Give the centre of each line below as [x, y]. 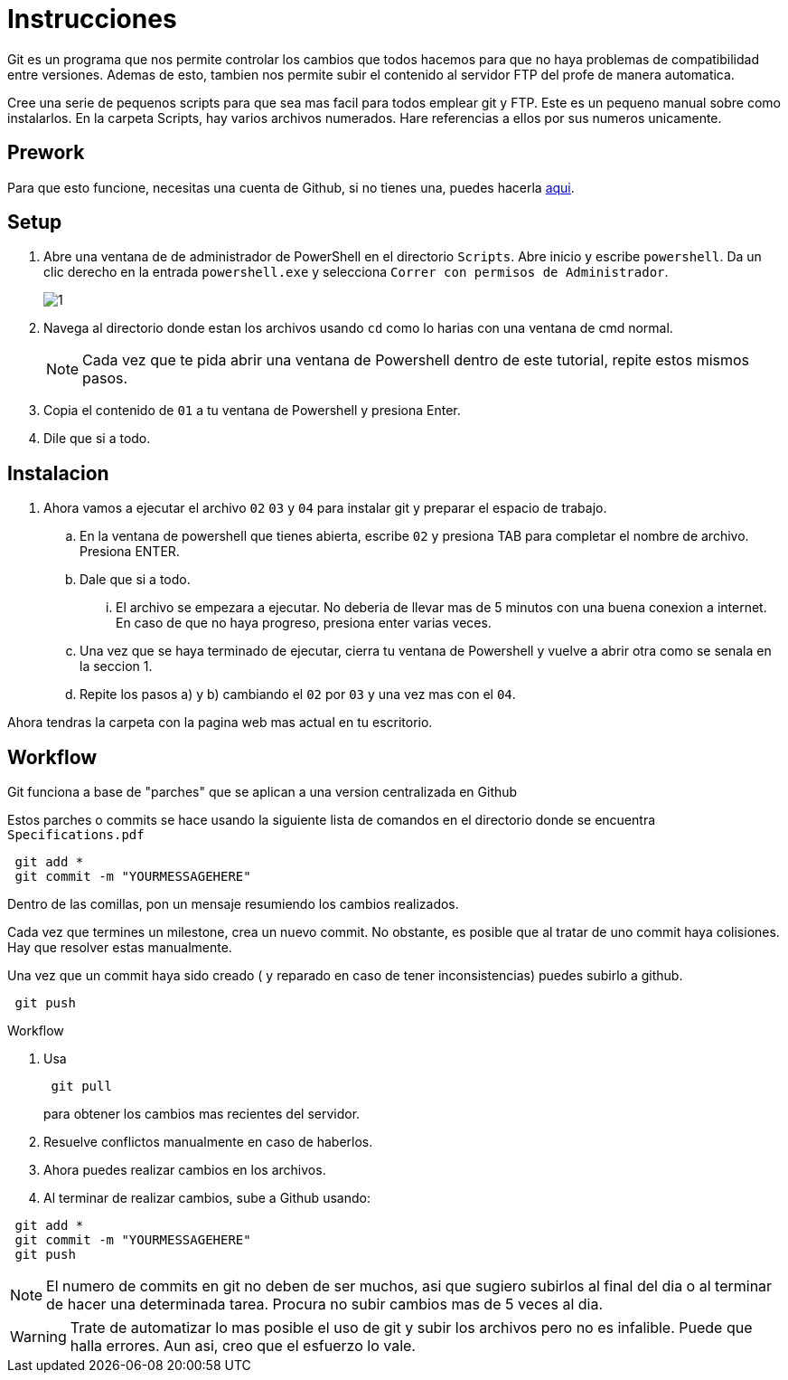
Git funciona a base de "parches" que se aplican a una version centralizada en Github [263, 792]
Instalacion [58, 473]
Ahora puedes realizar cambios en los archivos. [185, 1170]
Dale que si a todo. [135, 580]
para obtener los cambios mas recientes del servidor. [202, 1114]
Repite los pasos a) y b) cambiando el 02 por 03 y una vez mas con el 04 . [298, 695]
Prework [46, 153]
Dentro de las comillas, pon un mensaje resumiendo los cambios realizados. [233, 904]
